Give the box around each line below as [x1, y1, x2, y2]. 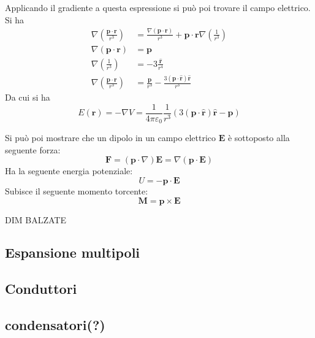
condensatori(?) [5, 315, 105, 334]
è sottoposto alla [227, 131, 290, 144]
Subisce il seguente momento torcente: [5, 184, 148, 197]
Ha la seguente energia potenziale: [5, 164, 133, 177]
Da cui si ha [5, 91, 50, 104]
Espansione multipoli [5, 243, 140, 262]
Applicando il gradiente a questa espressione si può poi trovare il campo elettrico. [5, 1, 311, 13]
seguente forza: [5, 143, 61, 156]
